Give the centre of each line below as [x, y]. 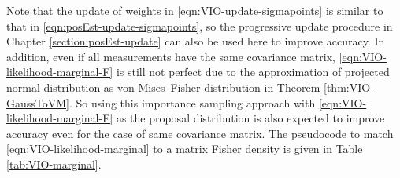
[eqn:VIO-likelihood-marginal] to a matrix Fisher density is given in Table [185, 149]
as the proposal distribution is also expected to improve [250, 118]
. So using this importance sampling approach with [192, 102]
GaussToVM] [38, 102]
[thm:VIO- [349, 87]
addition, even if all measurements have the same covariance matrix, [171, 56]
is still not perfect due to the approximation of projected [253, 72]
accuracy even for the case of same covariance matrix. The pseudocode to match [200, 133]
